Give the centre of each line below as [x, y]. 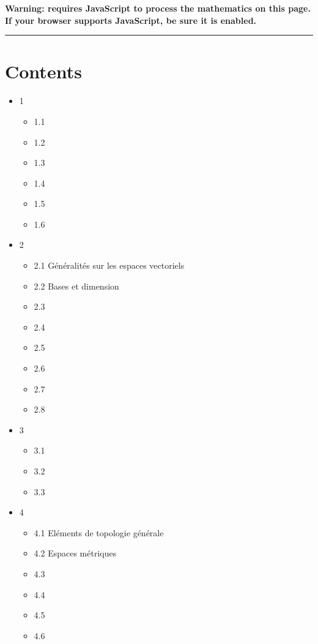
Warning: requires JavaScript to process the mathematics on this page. [158, 8]
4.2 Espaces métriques [75, 553]
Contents [43, 71]
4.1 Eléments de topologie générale [99, 532]
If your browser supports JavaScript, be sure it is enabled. [131, 20]
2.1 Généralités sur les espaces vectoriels [109, 265]
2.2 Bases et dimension [76, 286]
